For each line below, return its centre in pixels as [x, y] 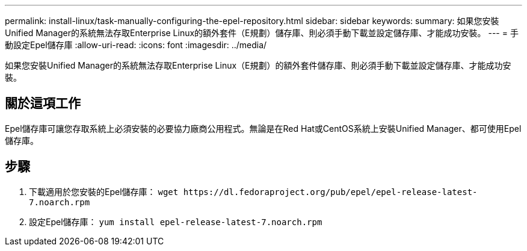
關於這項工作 [43, 104]
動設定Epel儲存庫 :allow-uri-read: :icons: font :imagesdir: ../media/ [136, 45]
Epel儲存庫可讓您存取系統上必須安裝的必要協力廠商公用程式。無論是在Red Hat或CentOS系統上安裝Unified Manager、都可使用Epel [263, 128]
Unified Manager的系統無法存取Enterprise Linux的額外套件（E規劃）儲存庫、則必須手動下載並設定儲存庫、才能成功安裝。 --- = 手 [262, 33]
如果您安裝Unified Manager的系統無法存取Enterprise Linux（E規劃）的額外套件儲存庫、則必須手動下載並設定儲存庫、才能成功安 [258, 65]
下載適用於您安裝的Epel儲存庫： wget [104, 191]
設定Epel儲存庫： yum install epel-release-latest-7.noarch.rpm [176, 222]
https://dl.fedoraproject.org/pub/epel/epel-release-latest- [330, 192]
